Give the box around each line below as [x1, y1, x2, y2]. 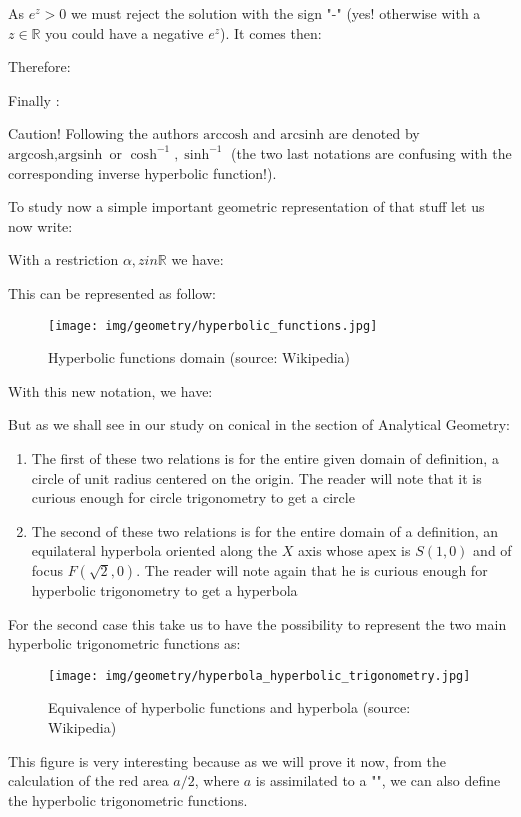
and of [473, 540, 512, 561]
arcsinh [280, 128, 325, 143]
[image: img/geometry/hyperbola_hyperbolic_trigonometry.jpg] [48, 668, 471, 683]
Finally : [8, 89, 60, 110]
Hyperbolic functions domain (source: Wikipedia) [48, 347, 351, 368]
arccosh [203, 128, 249, 143]
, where [194, 770, 240, 791]
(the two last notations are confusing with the [231, 142, 512, 163]
